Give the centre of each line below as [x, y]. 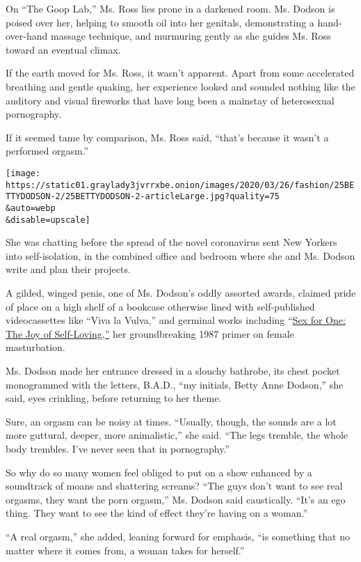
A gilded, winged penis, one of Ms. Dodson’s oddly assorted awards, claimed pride [181, 292]
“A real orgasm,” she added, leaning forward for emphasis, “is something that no [178, 536]
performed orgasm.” [47, 151]
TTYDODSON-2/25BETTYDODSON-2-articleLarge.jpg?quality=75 [143, 197]
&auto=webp [31, 208]
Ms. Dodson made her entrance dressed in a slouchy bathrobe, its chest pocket [173, 370]
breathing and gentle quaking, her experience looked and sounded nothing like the [180, 86]
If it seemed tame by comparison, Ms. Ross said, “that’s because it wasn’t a [167, 137]
